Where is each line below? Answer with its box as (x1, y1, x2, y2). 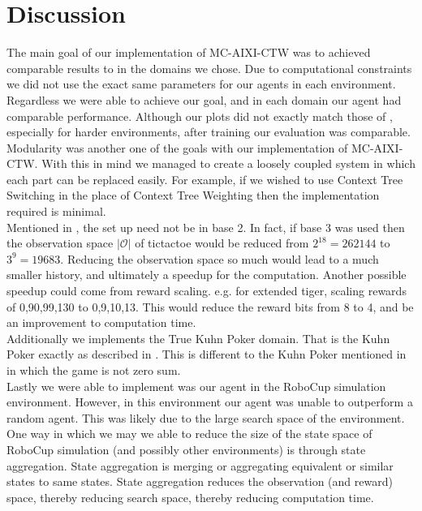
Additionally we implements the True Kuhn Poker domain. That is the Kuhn (6, 329, 390, 346)
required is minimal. (6, 203, 106, 220)
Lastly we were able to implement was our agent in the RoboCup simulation (6, 377, 386, 394)
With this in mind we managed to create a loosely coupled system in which (41, 155, 416, 172)
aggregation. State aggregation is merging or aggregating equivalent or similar (6, 457, 394, 474)
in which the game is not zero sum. (6, 362, 181, 378)
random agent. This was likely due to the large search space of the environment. (6, 409, 405, 426)
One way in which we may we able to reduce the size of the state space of (6, 425, 372, 442)
